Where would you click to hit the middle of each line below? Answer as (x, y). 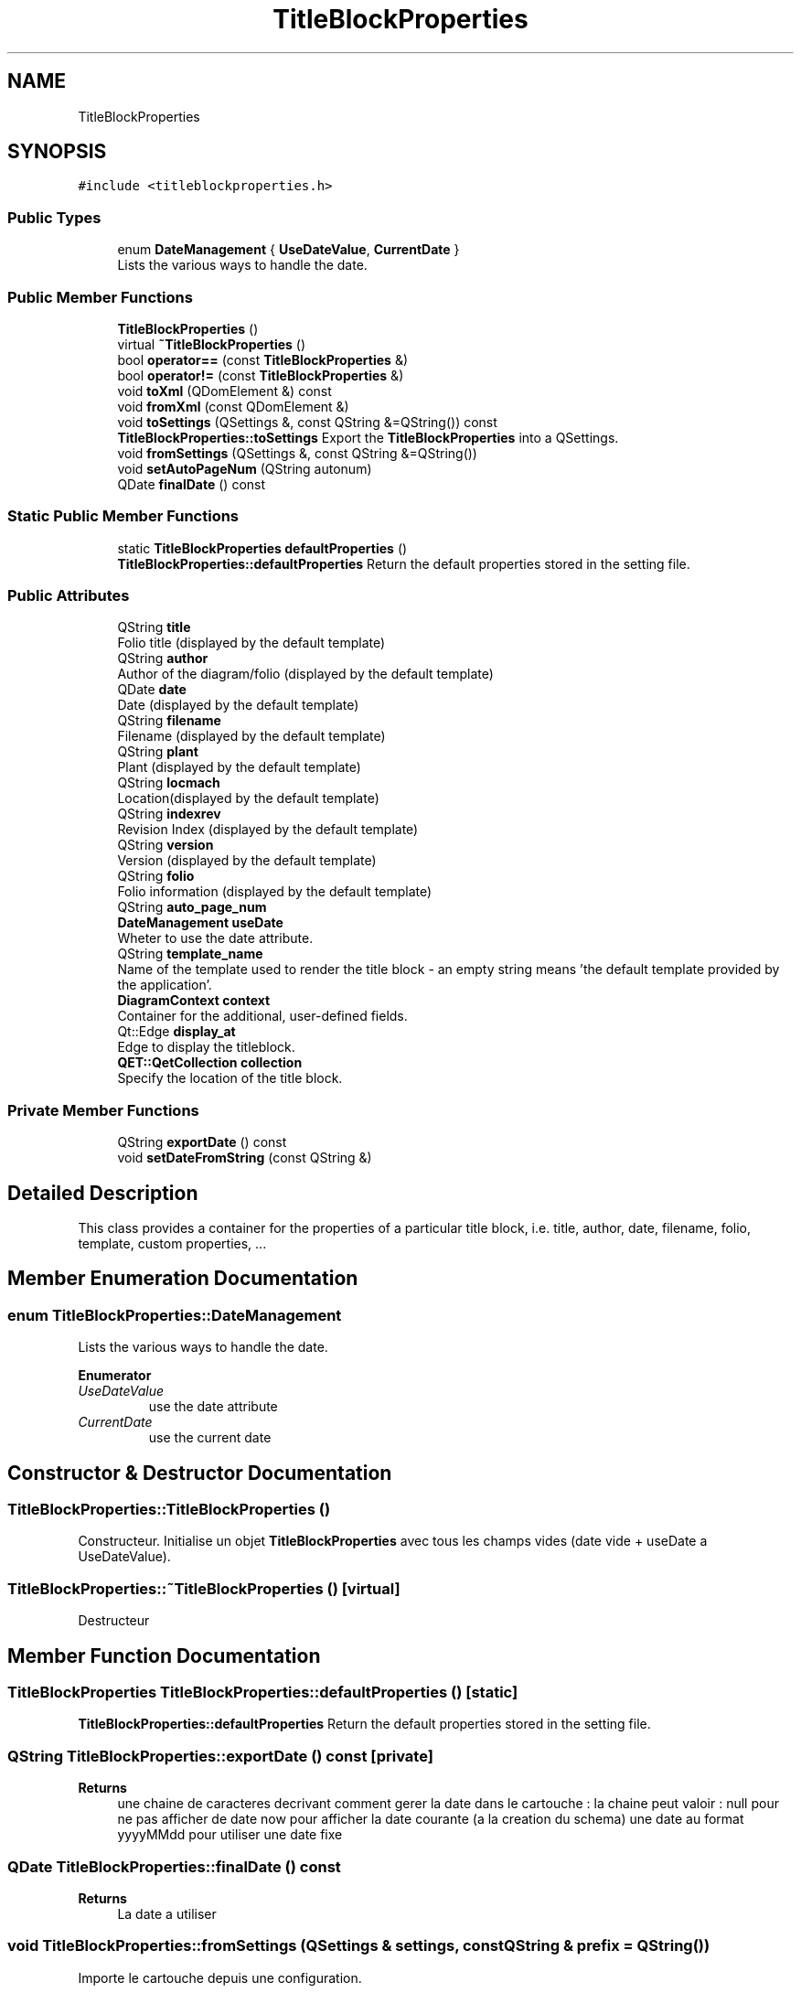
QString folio (156, 876)
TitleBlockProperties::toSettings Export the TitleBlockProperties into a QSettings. (368, 437)
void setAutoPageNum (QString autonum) (245, 468)
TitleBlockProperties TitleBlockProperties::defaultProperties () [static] (263, 1693)
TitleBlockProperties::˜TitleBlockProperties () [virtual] (204, 1588)
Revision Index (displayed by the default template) (268, 830)
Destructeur (114, 1621)
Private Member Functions (103, 1110)
